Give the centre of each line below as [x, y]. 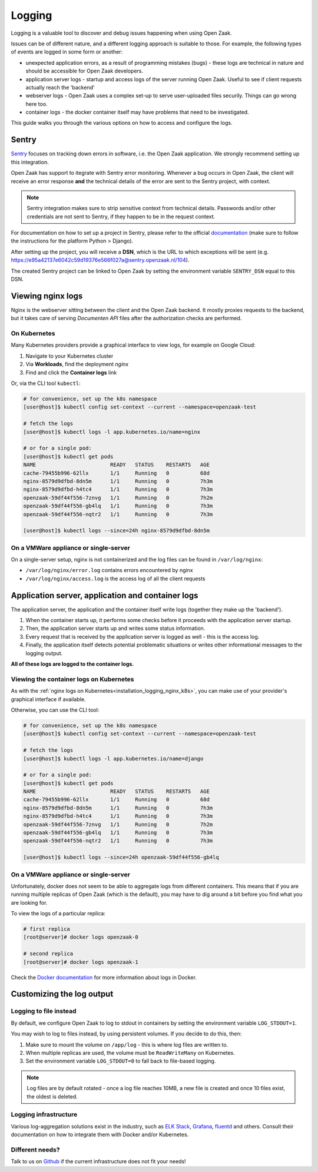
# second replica [48, 954]
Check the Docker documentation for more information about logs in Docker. [104, 977]
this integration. [30, 162]
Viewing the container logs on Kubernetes [72, 679]
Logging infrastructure [44, 1114]
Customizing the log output [62, 994]
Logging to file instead [44, 1011]
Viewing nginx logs [47, 296]
